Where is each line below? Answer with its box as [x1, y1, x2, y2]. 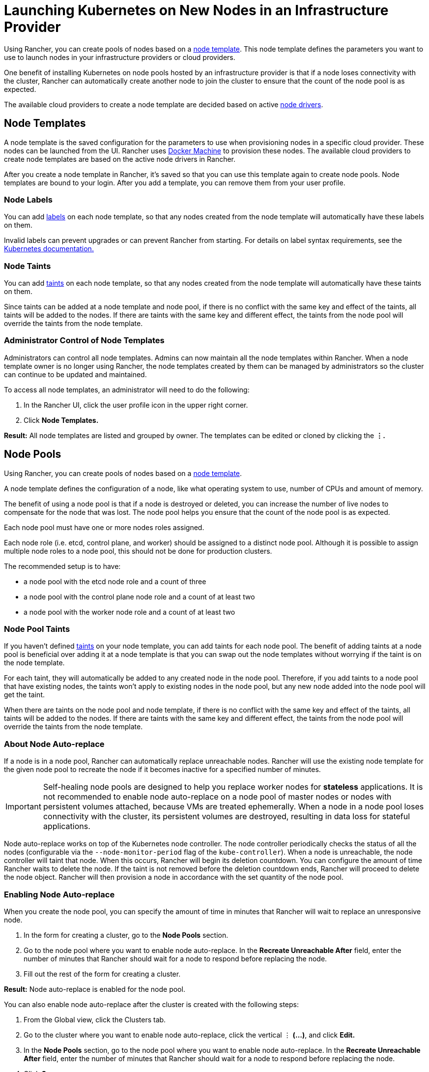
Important [5, 802, 41, 812]
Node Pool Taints [4, 624, 70, 634]
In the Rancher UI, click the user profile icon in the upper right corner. [24, 400, 248, 409]
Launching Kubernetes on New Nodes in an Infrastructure [4, 2, 389, 19]
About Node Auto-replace [4, 739, 105, 749]
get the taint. [4, 690, 45, 699]
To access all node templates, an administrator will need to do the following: [4, 385, 250, 394]
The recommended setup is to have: [4, 562, 121, 570]
